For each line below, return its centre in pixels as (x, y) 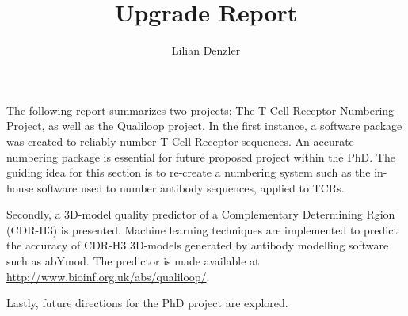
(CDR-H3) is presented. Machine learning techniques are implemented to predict (202, 229)
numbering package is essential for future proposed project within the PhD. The (201, 156)
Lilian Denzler (206, 50)
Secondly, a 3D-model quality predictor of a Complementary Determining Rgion (201, 214)
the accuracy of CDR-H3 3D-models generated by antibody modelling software (198, 245)
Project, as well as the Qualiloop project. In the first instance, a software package (204, 126)
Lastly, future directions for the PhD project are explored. (147, 303)
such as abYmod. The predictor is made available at (133, 261)
